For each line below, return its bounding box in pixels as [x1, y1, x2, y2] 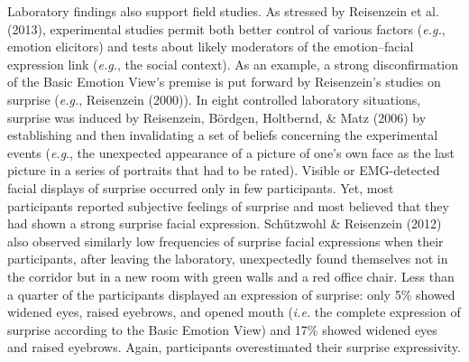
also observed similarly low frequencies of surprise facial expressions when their [7, 231, 444, 250]
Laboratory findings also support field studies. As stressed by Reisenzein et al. [7, 2, 439, 20]
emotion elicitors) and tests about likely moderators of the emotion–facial [7, 37, 414, 56]
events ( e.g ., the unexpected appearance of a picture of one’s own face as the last [7, 143, 455, 162]
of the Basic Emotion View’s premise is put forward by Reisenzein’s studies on [7, 72, 441, 91]
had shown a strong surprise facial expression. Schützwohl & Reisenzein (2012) [7, 214, 442, 233]
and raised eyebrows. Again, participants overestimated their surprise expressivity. [7, 338, 461, 357]
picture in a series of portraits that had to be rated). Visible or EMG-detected [7, 161, 440, 180]
